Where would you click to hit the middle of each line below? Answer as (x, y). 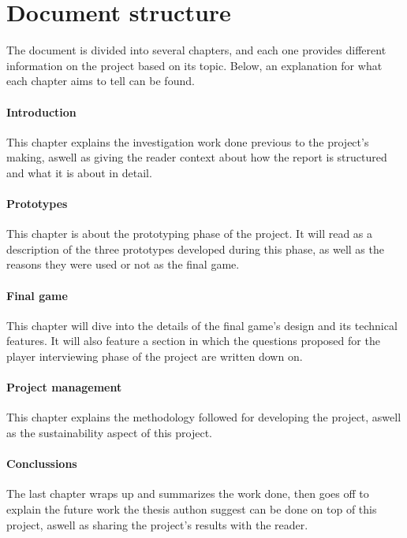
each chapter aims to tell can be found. (101, 81)
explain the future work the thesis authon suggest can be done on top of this (192, 509)
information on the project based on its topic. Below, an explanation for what (194, 65)
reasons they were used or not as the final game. (123, 264)
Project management (64, 387)
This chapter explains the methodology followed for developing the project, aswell (204, 417)
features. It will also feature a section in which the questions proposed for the (193, 341)
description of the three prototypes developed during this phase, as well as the (195, 249)
